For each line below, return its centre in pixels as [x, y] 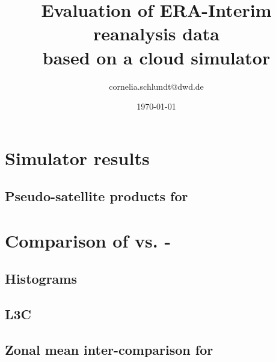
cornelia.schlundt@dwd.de [156, 86]
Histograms [41, 279]
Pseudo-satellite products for [97, 196]
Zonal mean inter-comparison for [109, 349]
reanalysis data [156, 33]
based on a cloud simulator [156, 57]
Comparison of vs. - [88, 240]
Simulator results [77, 158]
